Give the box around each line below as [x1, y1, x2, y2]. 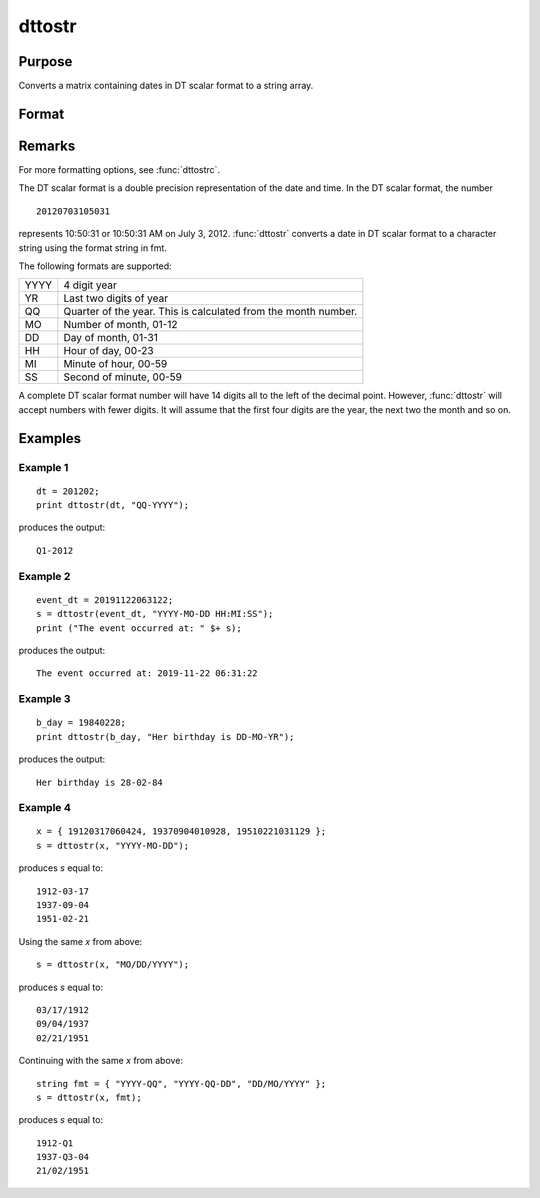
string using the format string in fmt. [18, 241, 167, 254]
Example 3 [18, 692, 71, 706]
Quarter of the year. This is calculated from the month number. [63, 305, 358, 319]
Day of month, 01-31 [63, 331, 159, 345]
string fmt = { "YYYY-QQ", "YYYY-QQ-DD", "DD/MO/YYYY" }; [36, 1078, 327, 1089]
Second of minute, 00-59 [63, 370, 183, 384]
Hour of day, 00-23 [63, 344, 154, 358]
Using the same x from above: [18, 935, 143, 947]
